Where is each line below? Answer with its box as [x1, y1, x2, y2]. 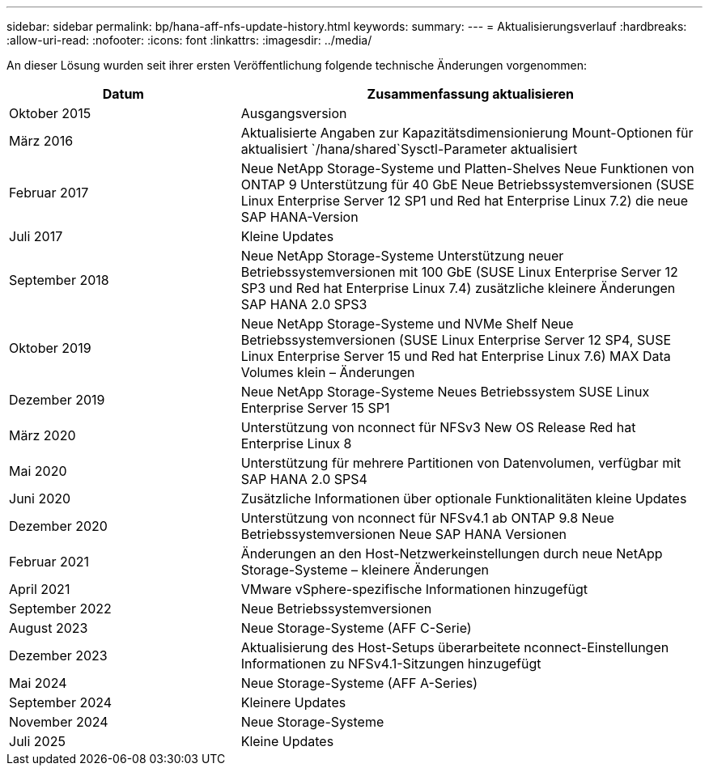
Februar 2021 [9, 554, 90, 570]
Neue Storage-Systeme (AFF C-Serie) [240, 620, 472, 636]
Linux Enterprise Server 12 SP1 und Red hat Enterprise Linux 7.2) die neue [240, 193, 689, 209]
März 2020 [9, 427, 76, 443]
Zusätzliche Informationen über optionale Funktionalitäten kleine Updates [240, 490, 687, 507]
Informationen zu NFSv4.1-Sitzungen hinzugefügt [240, 655, 541, 672]
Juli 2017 [9, 228, 63, 244]
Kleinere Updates [240, 694, 346, 710]
